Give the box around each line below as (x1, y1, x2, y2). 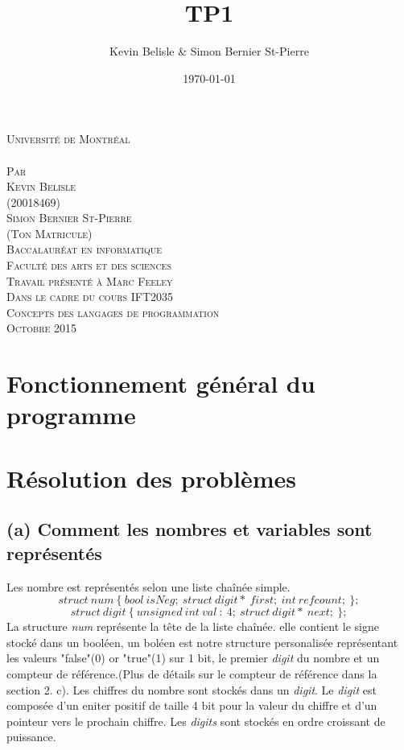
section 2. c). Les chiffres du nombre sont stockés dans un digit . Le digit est (6, 681, 377, 698)
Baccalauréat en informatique (6, 241, 162, 258)
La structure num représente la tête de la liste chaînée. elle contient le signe (6, 618, 379, 635)
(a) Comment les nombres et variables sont (6, 517, 373, 542)
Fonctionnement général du (6, 367, 315, 400)
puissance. (6, 728, 56, 745)
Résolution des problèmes (6, 461, 296, 494)
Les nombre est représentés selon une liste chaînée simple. (6, 578, 291, 595)
